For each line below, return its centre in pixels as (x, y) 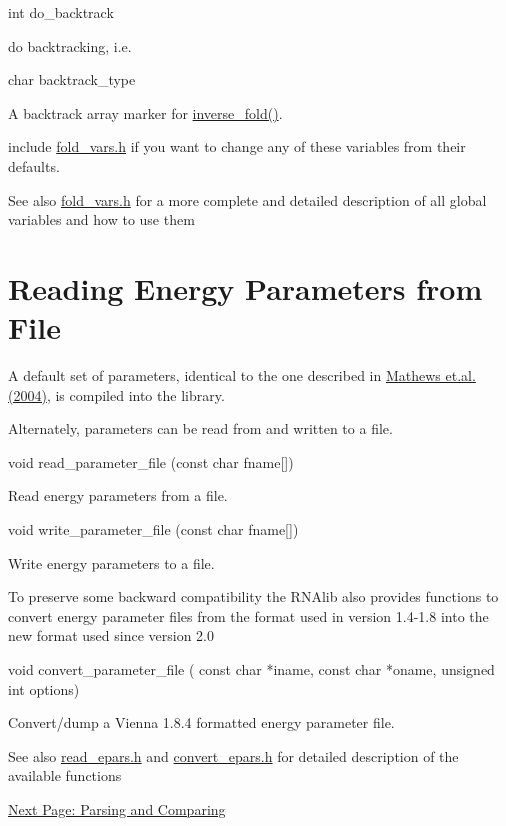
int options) (44, 688)
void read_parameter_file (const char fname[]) (151, 461)
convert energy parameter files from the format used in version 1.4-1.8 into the (248, 615)
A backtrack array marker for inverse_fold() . (145, 112)
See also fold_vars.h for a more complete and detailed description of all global (247, 199)
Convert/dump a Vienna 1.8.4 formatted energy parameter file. (201, 722)
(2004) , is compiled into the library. (116, 394)
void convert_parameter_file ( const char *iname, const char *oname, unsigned (251, 669)
